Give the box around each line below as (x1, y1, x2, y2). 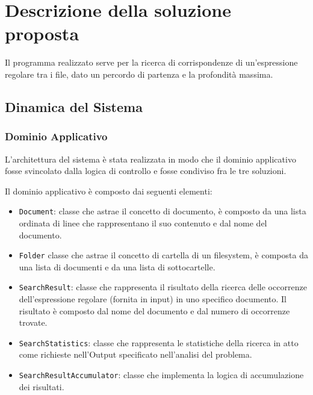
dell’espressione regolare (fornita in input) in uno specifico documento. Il (19, 293, 287, 305)
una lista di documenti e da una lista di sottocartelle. (19, 260, 215, 273)
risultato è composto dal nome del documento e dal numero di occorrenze (19, 304, 290, 317)
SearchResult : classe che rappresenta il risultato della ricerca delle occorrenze (19, 281, 307, 293)
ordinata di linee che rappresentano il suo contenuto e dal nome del (19, 216, 267, 229)
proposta (5, 21, 79, 46)
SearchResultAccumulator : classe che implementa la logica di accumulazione (19, 369, 304, 381)
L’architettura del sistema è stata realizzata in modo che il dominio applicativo (5, 152, 296, 165)
